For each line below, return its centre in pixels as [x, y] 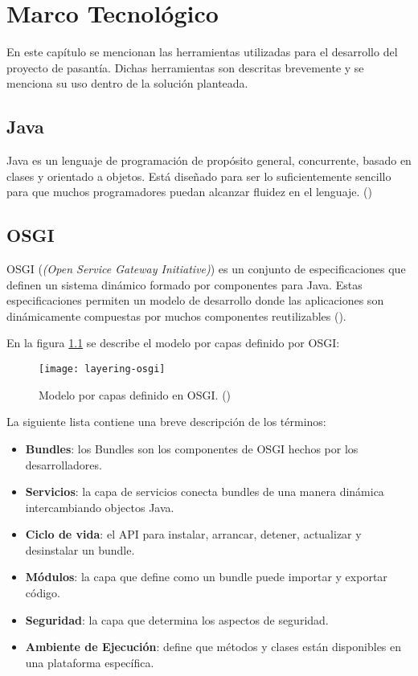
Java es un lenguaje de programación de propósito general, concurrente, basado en [209, 160]
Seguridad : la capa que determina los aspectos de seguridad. [177, 619]
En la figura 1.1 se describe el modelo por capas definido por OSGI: [173, 343]
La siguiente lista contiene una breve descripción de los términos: [166, 422]
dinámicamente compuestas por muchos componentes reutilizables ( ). [176, 315]
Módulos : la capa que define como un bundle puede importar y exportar [206, 577]
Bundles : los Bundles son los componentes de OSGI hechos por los [192, 448]
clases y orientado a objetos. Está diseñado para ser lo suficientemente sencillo [199, 176]
